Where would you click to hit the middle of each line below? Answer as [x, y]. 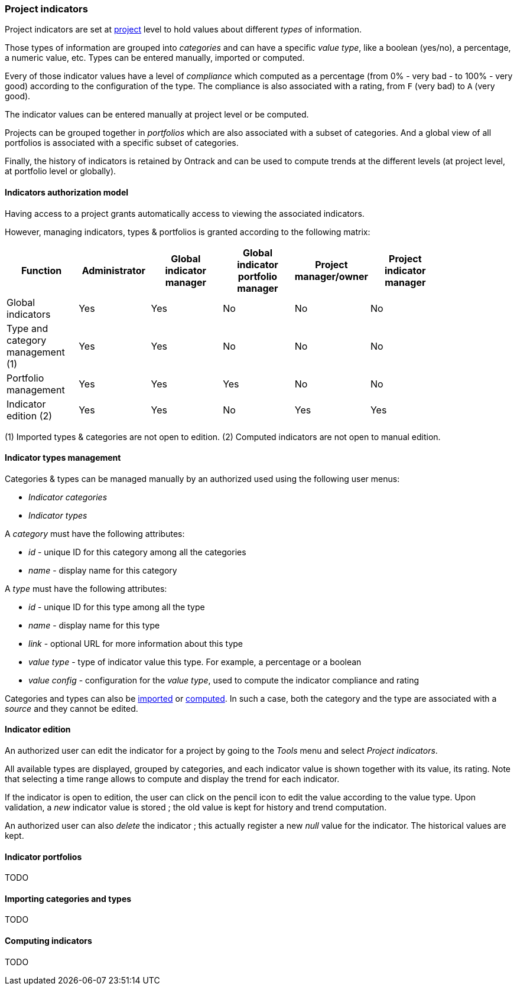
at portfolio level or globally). [61, 171]
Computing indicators [48, 941]
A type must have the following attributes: [86, 588]
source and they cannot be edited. [71, 708]
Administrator [114, 270]
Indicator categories [68, 497]
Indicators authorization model [67, 192]
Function [42, 270]
